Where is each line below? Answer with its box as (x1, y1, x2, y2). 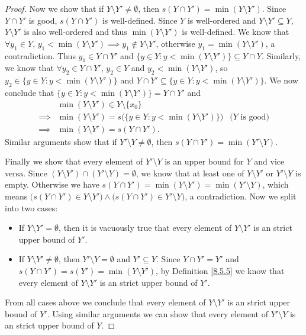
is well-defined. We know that (182, 25, 289, 38)
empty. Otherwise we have (5, 178, 99, 191)
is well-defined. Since (102, 14, 178, 26)
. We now (264, 74, 298, 86)
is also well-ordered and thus (24, 25, 127, 38)
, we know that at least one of (136, 166, 244, 179)
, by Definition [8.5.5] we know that (156, 265, 285, 276)
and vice (254, 155, 285, 167)
